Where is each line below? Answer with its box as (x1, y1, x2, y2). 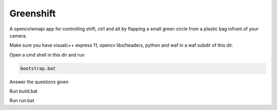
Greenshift (9, 8, 56, 19)
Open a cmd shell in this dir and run (9, 51, 85, 58)
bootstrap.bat (20, 65, 56, 71)
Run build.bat (9, 88, 38, 95)
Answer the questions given (9, 79, 69, 85)
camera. (9, 32, 27, 39)
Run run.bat (9, 98, 34, 104)
